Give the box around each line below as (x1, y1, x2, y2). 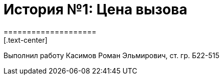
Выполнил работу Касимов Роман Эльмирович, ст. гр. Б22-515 (4, 51, 219, 60)
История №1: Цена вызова (4, 1, 187, 18)
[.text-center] (4, 35, 48, 44)
